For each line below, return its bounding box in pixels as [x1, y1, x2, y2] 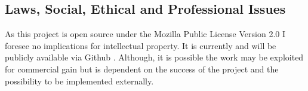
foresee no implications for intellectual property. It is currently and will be [5, 39, 276, 51]
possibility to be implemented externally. [5, 74, 154, 87]
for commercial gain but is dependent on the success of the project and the [5, 62, 279, 75]
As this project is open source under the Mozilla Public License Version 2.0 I [5, 28, 285, 40]
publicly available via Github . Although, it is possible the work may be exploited [5, 51, 304, 63]
